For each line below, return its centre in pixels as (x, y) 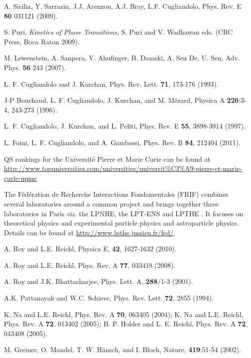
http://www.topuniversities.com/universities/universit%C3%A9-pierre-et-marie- (123, 168)
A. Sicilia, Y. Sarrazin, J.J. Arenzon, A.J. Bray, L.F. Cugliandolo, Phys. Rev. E (123, 6)
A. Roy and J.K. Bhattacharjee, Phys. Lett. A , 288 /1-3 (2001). (99, 281)
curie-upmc (20, 178)
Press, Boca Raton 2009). (42, 41)
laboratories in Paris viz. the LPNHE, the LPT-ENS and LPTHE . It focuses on (124, 213)
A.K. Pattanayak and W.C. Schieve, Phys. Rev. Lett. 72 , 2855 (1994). (109, 298)
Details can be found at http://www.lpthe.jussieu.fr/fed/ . (90, 232)
